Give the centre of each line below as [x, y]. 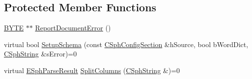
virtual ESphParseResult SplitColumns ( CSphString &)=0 [92, 70]
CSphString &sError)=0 [41, 54]
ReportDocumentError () [73, 28]
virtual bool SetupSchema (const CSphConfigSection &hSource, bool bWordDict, [126, 44]
